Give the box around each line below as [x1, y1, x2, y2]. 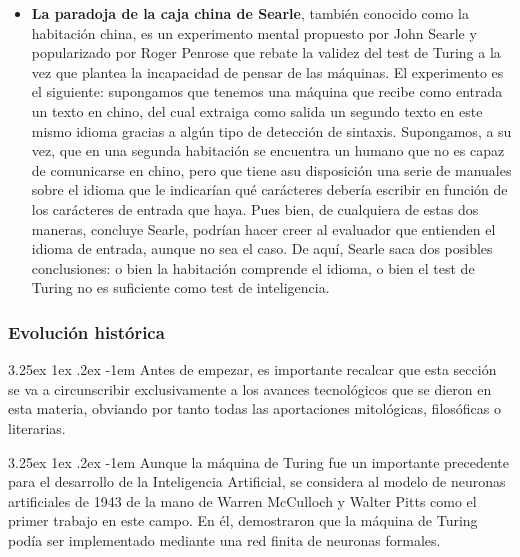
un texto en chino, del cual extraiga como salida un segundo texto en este [31, 100, 483, 121]
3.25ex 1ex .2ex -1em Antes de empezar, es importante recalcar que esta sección [8, 359, 497, 380]
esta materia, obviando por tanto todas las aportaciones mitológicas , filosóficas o [8, 398, 501, 419]
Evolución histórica [8, 319, 165, 344]
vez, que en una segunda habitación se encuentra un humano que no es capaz [31, 140, 505, 161]
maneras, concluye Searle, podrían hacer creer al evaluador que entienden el [31, 218, 496, 239]
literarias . [8, 417, 66, 438]
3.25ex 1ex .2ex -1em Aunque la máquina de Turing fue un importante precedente [8, 451, 510, 472]
